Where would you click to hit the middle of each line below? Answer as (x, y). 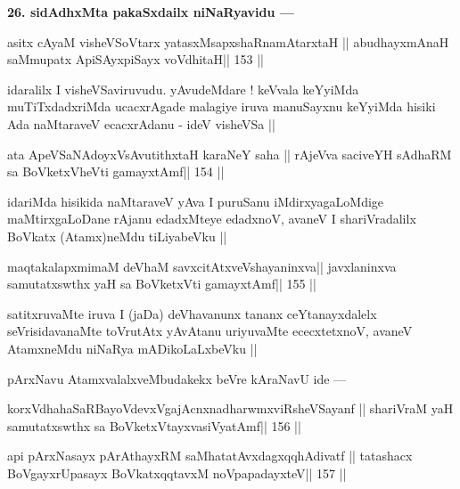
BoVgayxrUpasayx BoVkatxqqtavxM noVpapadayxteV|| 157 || (177, 473)
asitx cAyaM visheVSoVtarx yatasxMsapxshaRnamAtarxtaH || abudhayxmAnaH (228, 41)
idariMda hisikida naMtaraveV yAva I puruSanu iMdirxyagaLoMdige (196, 201)
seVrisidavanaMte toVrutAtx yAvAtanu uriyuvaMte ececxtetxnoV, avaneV (210, 331)
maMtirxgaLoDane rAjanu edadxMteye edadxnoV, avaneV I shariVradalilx (212, 219)
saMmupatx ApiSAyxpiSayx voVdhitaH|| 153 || (136, 59)
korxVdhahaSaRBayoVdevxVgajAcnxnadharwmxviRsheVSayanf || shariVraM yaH (230, 408)
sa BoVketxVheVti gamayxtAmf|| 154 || (116, 171)
